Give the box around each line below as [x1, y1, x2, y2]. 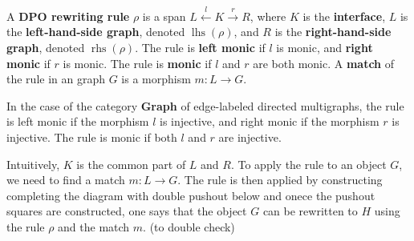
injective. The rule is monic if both [6, 128, 177, 145]
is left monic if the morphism [6, 113, 149, 130]
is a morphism [121, 70, 191, 87]
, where [250, 7, 286, 24]
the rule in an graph [6, 70, 105, 87]
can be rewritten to [262, 203, 358, 219]
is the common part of [76, 155, 186, 172]
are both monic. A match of [253, 54, 395, 71]
